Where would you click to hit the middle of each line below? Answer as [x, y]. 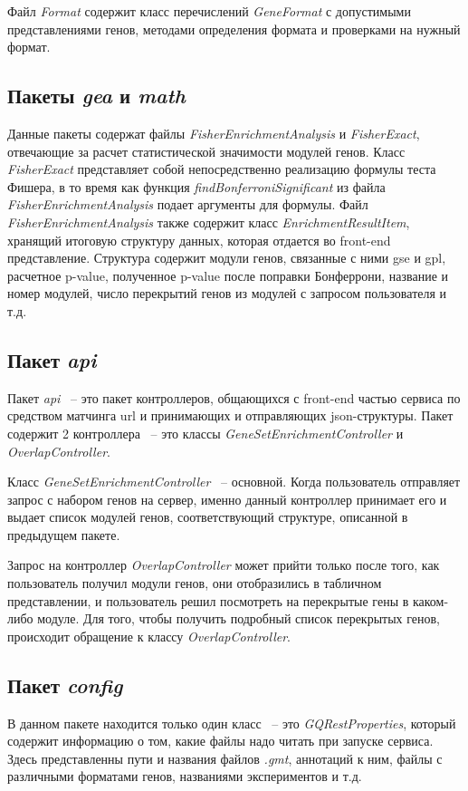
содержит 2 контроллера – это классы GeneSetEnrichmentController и [205, 433]
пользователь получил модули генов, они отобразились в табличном [195, 583]
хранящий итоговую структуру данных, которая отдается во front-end [199, 240]
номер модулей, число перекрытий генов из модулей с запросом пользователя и [227, 293]
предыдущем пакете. [64, 534]
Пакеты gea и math [96, 96]
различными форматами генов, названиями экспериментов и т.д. [185, 776]
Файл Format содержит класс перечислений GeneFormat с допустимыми [209, 11]
